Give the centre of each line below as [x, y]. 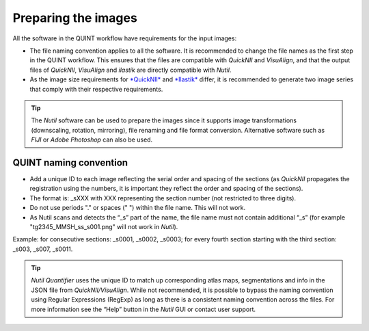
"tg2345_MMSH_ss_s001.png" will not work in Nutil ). [104, 226]
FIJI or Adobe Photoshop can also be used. [92, 140]
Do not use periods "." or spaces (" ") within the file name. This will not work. [138, 208]
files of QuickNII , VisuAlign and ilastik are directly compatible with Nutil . [131, 70]
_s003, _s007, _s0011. [43, 249]
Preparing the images [75, 18]
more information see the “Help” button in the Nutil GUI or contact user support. [143, 309]
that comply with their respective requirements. [96, 89]
